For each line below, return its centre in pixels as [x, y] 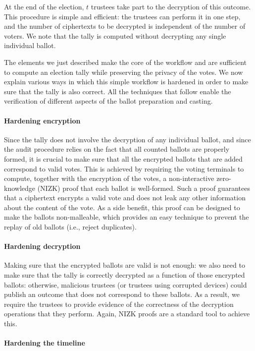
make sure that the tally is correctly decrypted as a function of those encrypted [125, 275]
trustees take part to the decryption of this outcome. [171, 6]
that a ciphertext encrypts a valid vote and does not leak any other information [125, 198]
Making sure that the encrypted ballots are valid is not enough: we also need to [125, 265]
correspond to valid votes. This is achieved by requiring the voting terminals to [124, 168]
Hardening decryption [42, 246]
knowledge [20, 188]
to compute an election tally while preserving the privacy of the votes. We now [124, 72]
